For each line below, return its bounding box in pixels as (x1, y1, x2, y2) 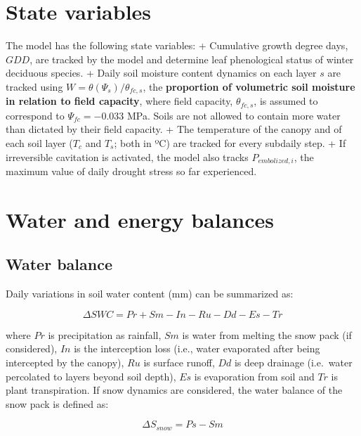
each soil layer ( (6, 136, 73, 150)
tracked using (6, 79, 63, 94)
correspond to (6, 108, 65, 122)
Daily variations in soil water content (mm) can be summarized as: (6, 286, 294, 301)
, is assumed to (254, 94, 318, 108)
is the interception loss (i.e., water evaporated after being (74, 341, 320, 356)
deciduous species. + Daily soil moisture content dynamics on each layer (6, 65, 317, 80)
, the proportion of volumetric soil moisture (143, 79, 355, 94)
